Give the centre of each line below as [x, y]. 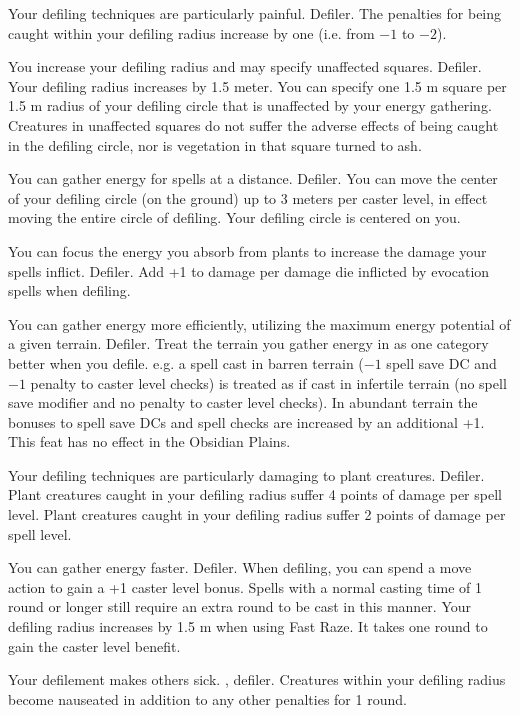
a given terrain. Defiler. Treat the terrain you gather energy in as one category [248, 343]
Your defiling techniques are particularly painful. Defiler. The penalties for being [255, 13]
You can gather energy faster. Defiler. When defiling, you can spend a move [240, 567]
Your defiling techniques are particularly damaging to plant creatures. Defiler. [246, 474]
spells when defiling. [69, 290]
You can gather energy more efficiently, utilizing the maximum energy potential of [259, 323]
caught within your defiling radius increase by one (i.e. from [191, 32]
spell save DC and [441, 362]
